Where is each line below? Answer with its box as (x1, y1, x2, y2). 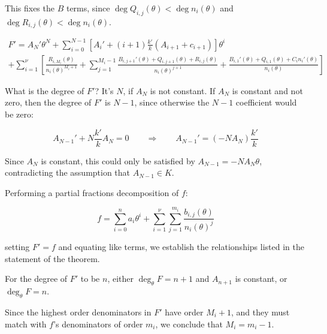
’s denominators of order (53, 317, 143, 330)
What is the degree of (5, 84, 84, 97)
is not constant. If (150, 84, 216, 97)
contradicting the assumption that (5, 166, 131, 179)
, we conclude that (155, 317, 223, 330)
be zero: (5, 108, 34, 120)
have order (165, 305, 204, 318)
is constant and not (232, 84, 303, 97)
